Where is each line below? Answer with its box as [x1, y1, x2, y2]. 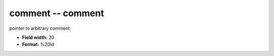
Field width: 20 [22, 34, 54, 40]
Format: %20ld [22, 41, 54, 47]
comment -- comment [9, 8, 104, 19]
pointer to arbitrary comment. [9, 25, 71, 31]
